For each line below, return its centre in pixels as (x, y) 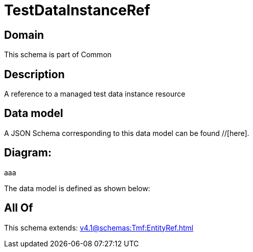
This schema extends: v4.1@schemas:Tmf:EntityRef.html (99, 227)
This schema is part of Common (58, 55)
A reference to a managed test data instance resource (95, 94)
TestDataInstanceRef (77, 10)
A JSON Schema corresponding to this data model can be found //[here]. (127, 133)
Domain (24, 35)
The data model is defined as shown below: (77, 188)
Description (34, 74)
